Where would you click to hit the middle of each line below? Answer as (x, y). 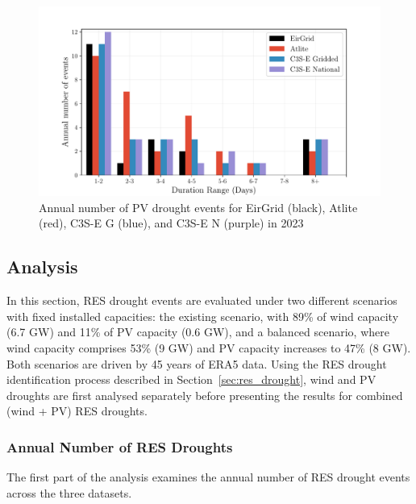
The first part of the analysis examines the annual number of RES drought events (208, 477)
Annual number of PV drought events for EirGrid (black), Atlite (198, 207)
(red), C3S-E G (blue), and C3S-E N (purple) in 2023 (171, 223)
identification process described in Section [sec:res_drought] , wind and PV (191, 379)
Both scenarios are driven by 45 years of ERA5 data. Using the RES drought (197, 363)
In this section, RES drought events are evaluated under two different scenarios (202, 300)
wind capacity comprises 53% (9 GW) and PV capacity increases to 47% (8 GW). (209, 347)
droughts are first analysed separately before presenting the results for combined (205, 395)
